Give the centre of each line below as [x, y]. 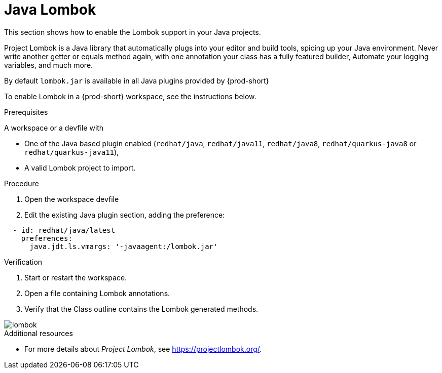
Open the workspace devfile [72, 199]
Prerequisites [26, 112]
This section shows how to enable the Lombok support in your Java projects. [133, 32]
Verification [23, 262]
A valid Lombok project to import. [80, 168]
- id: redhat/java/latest [64, 230]
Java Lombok [50, 10]
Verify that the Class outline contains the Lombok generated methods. [141, 309]
